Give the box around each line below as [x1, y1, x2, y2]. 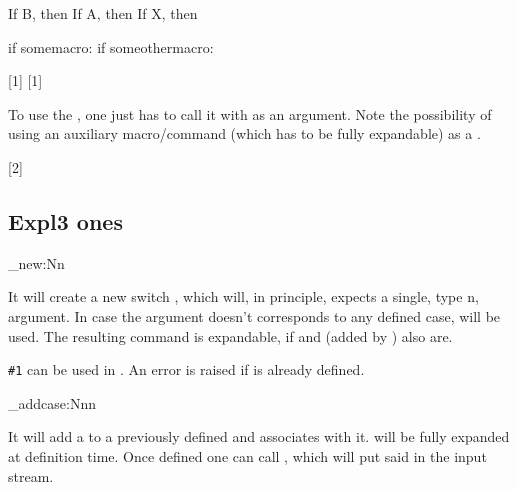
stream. [8, 465, 54, 486]
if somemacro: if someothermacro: [8, 36, 214, 57]
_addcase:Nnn [8, 392, 96, 413]
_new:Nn [8, 252, 65, 273]
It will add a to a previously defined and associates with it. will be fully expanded [8, 426, 510, 447]
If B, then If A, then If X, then [8, 3, 198, 23]
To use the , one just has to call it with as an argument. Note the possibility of [8, 103, 492, 124]
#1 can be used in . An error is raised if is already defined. [8, 359, 365, 380]
